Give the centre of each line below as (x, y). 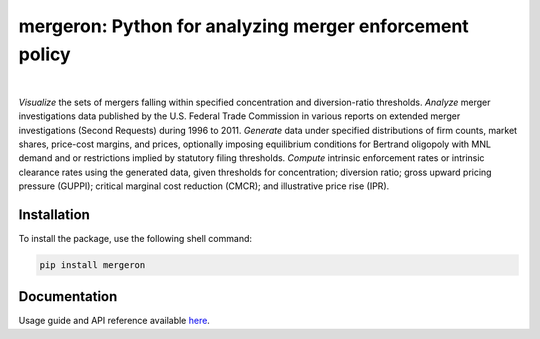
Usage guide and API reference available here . (114, 321)
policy (44, 54)
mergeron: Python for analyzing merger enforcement (243, 26)
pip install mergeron (92, 264)
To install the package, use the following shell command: (135, 238)
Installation (54, 214)
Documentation (68, 296)
